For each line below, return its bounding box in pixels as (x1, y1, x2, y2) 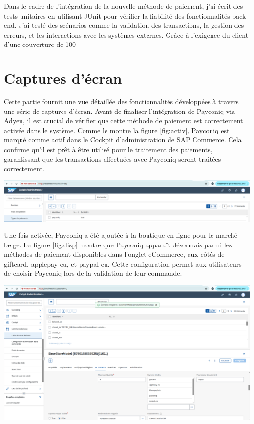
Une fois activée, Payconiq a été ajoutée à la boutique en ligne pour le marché (4, 230, 237, 240)
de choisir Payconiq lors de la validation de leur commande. (4, 268, 182, 278)
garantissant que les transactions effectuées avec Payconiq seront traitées (4, 154, 221, 164)
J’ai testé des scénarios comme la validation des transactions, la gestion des (19, 20, 244, 30)
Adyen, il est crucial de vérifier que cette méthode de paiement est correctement (4, 115, 243, 126)
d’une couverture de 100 (4, 39, 76, 49)
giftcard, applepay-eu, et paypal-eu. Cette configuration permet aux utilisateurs (4, 258, 242, 268)
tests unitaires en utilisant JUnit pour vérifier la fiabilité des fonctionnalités (4, 10, 230, 21)
